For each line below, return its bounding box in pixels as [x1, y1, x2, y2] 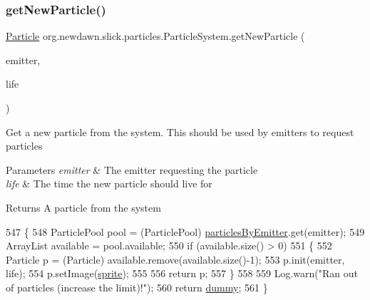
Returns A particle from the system [6, 200, 161, 214]
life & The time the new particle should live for [6, 176, 212, 191]
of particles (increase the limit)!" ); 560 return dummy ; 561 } [6, 279, 268, 294]
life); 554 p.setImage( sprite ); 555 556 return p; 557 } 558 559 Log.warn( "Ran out [6, 266, 359, 281]
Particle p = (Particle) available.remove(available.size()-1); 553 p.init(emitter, [6, 252, 345, 267]
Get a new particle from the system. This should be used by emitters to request [6, 124, 354, 139]
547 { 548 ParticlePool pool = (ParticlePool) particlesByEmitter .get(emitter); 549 [6, 224, 365, 239]
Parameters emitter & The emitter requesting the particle [6, 162, 258, 177]
